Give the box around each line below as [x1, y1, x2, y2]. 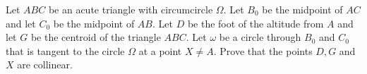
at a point [138, 43, 182, 58]
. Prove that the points [213, 43, 313, 58]
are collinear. [17, 57, 73, 72]
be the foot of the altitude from [187, 16, 324, 30]
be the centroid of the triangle [30, 30, 161, 44]
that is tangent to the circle [6, 43, 125, 58]
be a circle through [219, 30, 301, 44]
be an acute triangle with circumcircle [48, 2, 213, 16]
